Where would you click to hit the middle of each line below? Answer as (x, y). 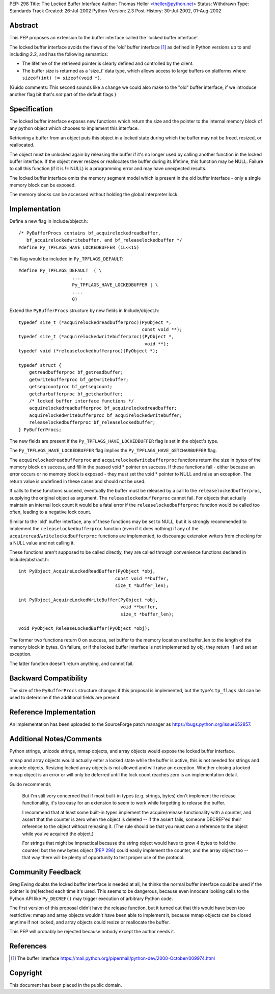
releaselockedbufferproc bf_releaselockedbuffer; (92, 422)
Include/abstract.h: (29, 559)
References (28, 946)
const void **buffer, (142, 578)
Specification (31, 109)
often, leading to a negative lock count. (50, 512)
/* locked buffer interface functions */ (81, 401)
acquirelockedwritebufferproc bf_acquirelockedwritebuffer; (106, 415)
